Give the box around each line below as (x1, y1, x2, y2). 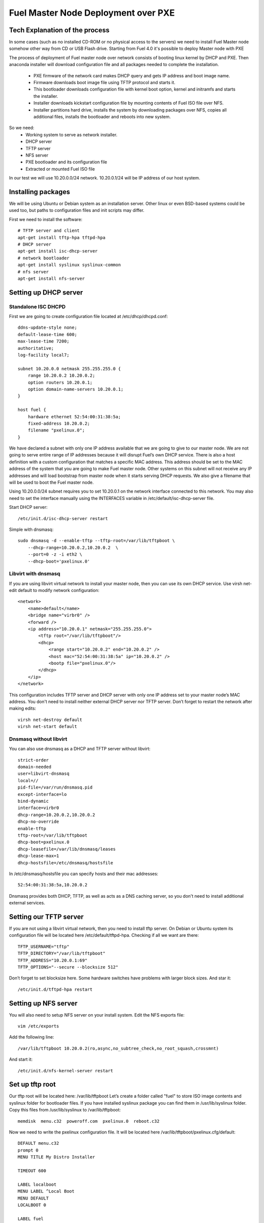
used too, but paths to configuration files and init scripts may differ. (9, 207, 145, 213)
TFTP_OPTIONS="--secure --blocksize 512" (18, 964, 118, 970)
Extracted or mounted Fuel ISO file (25, 166, 95, 172)
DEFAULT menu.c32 (18, 1140, 59, 1146)
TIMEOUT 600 (18, 1168, 46, 1174)
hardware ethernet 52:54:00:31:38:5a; (27, 414, 121, 419)
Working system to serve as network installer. (25, 132, 117, 137)
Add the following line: (9, 1034, 54, 1040)
